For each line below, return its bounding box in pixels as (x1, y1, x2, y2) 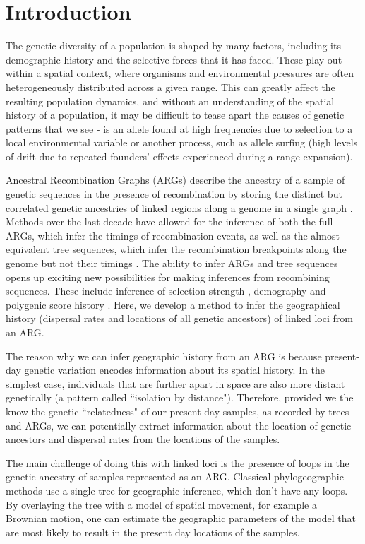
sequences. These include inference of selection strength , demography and (6, 283, 326, 298)
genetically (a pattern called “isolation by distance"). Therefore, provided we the (6, 390, 354, 405)
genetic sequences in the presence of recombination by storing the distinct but (6, 187, 342, 201)
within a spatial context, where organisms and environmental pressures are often (6, 66, 354, 81)
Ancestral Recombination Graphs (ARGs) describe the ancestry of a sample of (6, 172, 345, 187)
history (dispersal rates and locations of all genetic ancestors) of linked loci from (6, 311, 353, 326)
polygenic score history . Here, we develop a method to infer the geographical (6, 297, 340, 312)
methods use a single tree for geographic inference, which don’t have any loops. (6, 483, 348, 497)
